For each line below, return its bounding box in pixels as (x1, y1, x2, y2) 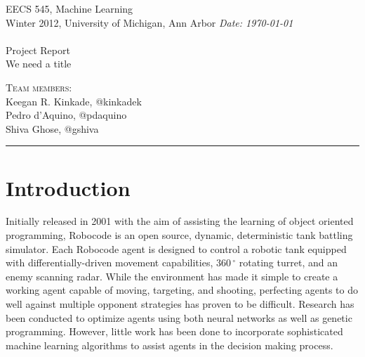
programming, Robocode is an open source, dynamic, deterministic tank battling (6, 228, 353, 242)
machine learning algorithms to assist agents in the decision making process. (6, 337, 333, 352)
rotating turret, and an (239, 255, 338, 270)
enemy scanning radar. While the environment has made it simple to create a (6, 268, 338, 283)
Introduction (6, 173, 131, 202)
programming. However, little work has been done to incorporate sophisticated (6, 324, 343, 339)
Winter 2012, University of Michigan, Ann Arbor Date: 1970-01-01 (6, 15, 293, 30)
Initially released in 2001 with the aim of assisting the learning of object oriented (6, 214, 354, 228)
